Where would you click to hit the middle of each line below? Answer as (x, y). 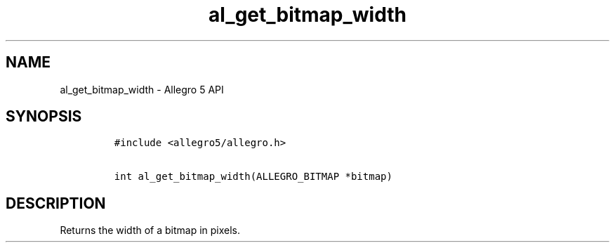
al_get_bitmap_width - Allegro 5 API (142, 89)
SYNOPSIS (44, 117)
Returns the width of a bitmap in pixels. (150, 230)
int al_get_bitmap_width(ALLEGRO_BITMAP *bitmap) (253, 177)
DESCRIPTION (56, 203)
